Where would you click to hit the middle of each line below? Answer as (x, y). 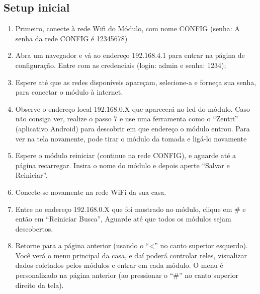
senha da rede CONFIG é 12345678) (71, 38)
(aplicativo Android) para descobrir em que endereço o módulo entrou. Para (133, 128)
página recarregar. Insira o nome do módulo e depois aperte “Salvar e (122, 165)
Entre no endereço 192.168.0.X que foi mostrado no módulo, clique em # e (131, 209)
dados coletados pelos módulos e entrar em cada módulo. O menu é (119, 265)
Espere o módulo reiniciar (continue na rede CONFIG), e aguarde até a (126, 155)
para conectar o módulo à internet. (69, 92)
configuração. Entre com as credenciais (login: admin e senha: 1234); (121, 65)
